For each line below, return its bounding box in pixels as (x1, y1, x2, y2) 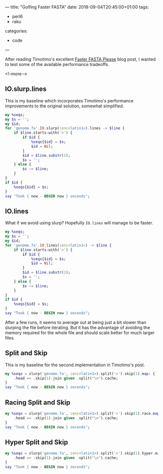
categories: (5, 28, 28, 34)
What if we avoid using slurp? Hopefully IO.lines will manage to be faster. (5, 220, 153, 226)
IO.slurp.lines (5, 85, 47, 93)
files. (5, 335, 15, 340)
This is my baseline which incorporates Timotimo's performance (5, 98, 134, 103)
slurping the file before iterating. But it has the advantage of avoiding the (5, 324, 150, 330)
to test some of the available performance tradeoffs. (5, 62, 110, 67)
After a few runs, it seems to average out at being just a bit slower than (5, 319, 147, 325)
